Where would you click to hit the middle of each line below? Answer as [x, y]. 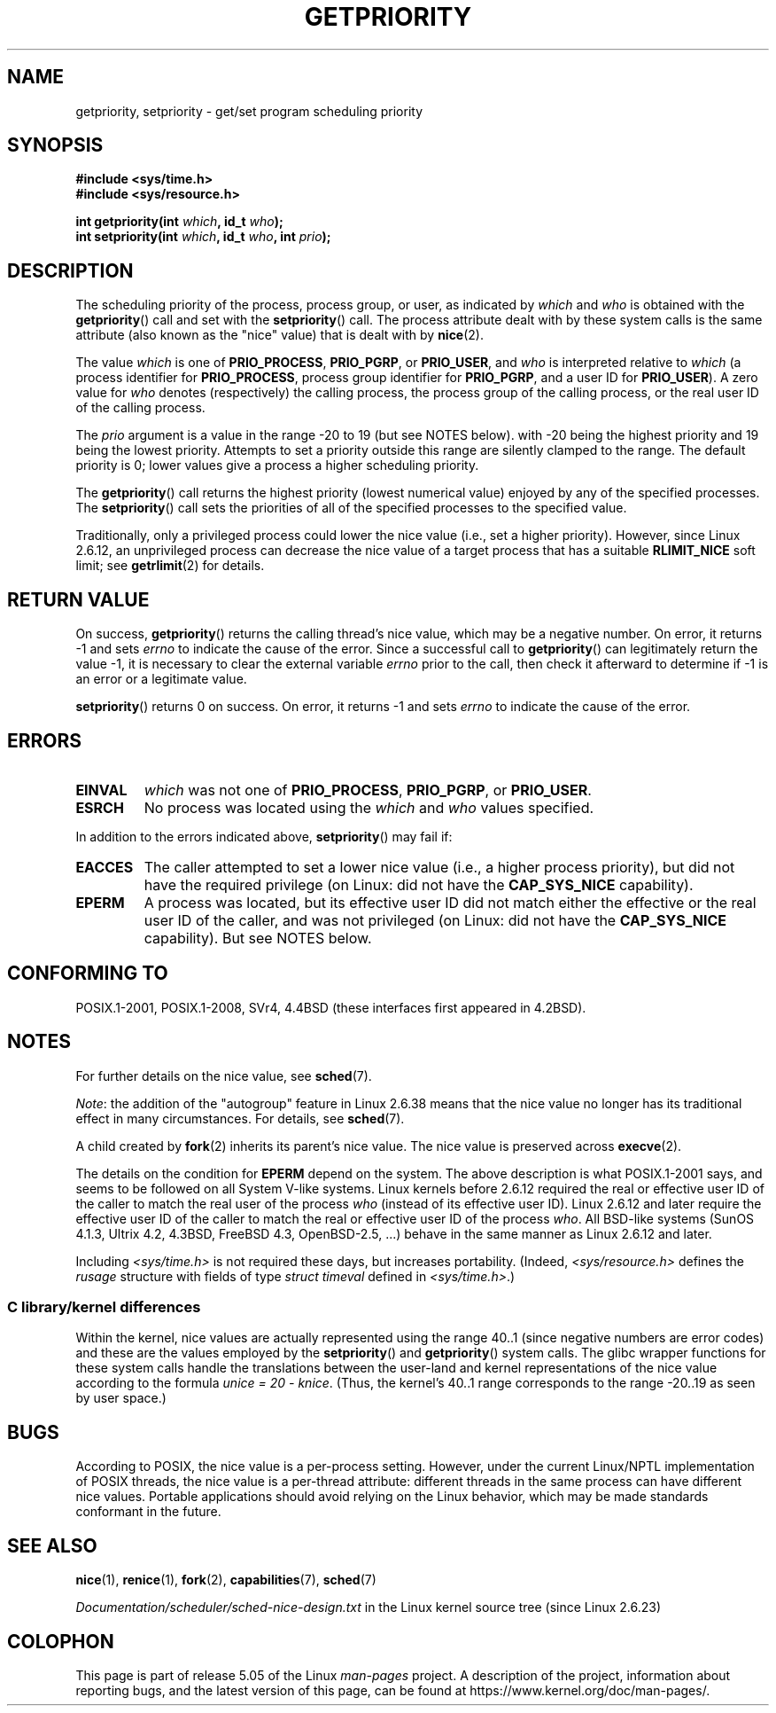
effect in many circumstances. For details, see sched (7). [240, 1118]
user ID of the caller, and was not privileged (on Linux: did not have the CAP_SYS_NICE [435, 920]
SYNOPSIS [55, 145]
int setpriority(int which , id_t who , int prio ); [203, 237]
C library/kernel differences [104, 1307]
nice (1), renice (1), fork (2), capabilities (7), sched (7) [226, 1580]
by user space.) [121, 1398]
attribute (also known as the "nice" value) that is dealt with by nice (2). [280, 335]
